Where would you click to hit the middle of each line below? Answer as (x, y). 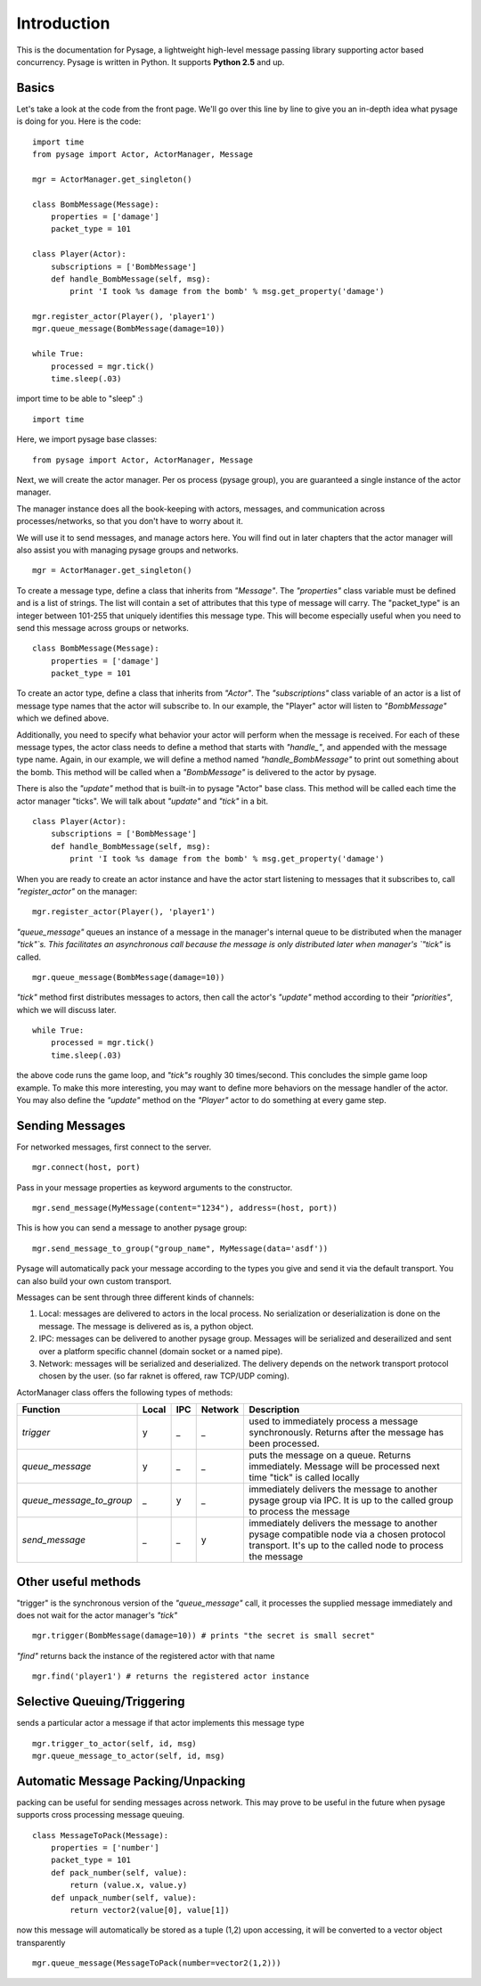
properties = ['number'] (105, 1848)
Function (41, 1410)
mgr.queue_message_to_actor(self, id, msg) (129, 1756)
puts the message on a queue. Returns (330, 1455)
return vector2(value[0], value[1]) (150, 1910)
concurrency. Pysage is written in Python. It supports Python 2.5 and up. (151, 61)
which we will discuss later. (66, 1009)
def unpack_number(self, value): (124, 1897)
